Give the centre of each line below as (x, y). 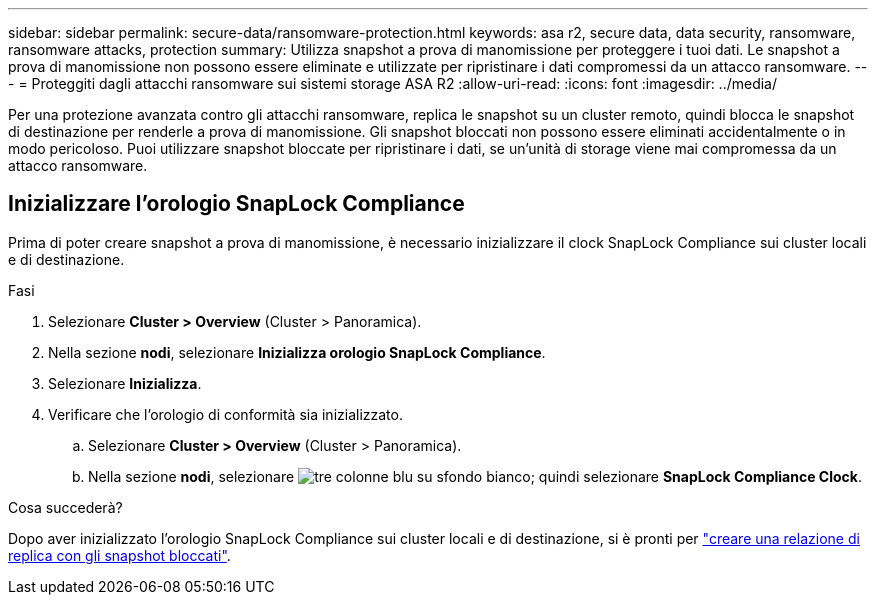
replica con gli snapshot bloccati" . (119, 555)
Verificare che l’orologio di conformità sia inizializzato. (225, 414)
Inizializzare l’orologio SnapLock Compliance (236, 204)
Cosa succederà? (65, 507)
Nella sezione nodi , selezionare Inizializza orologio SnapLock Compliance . (297, 352)
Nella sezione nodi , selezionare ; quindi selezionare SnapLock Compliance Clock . (475, 476)
